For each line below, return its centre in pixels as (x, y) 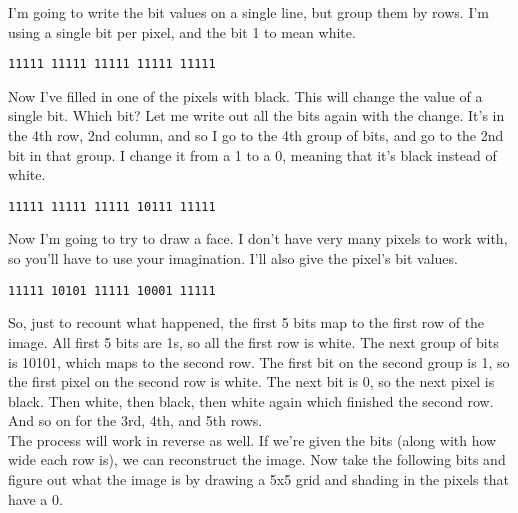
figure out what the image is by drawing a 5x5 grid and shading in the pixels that (258, 479)
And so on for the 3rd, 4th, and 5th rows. (135, 420)
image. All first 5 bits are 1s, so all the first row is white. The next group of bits (253, 341)
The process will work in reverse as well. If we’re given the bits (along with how (252, 439)
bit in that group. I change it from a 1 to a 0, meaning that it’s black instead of (252, 154)
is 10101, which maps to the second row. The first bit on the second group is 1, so (259, 361)
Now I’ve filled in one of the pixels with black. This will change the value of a (245, 95)
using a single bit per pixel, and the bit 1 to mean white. (182, 31)
